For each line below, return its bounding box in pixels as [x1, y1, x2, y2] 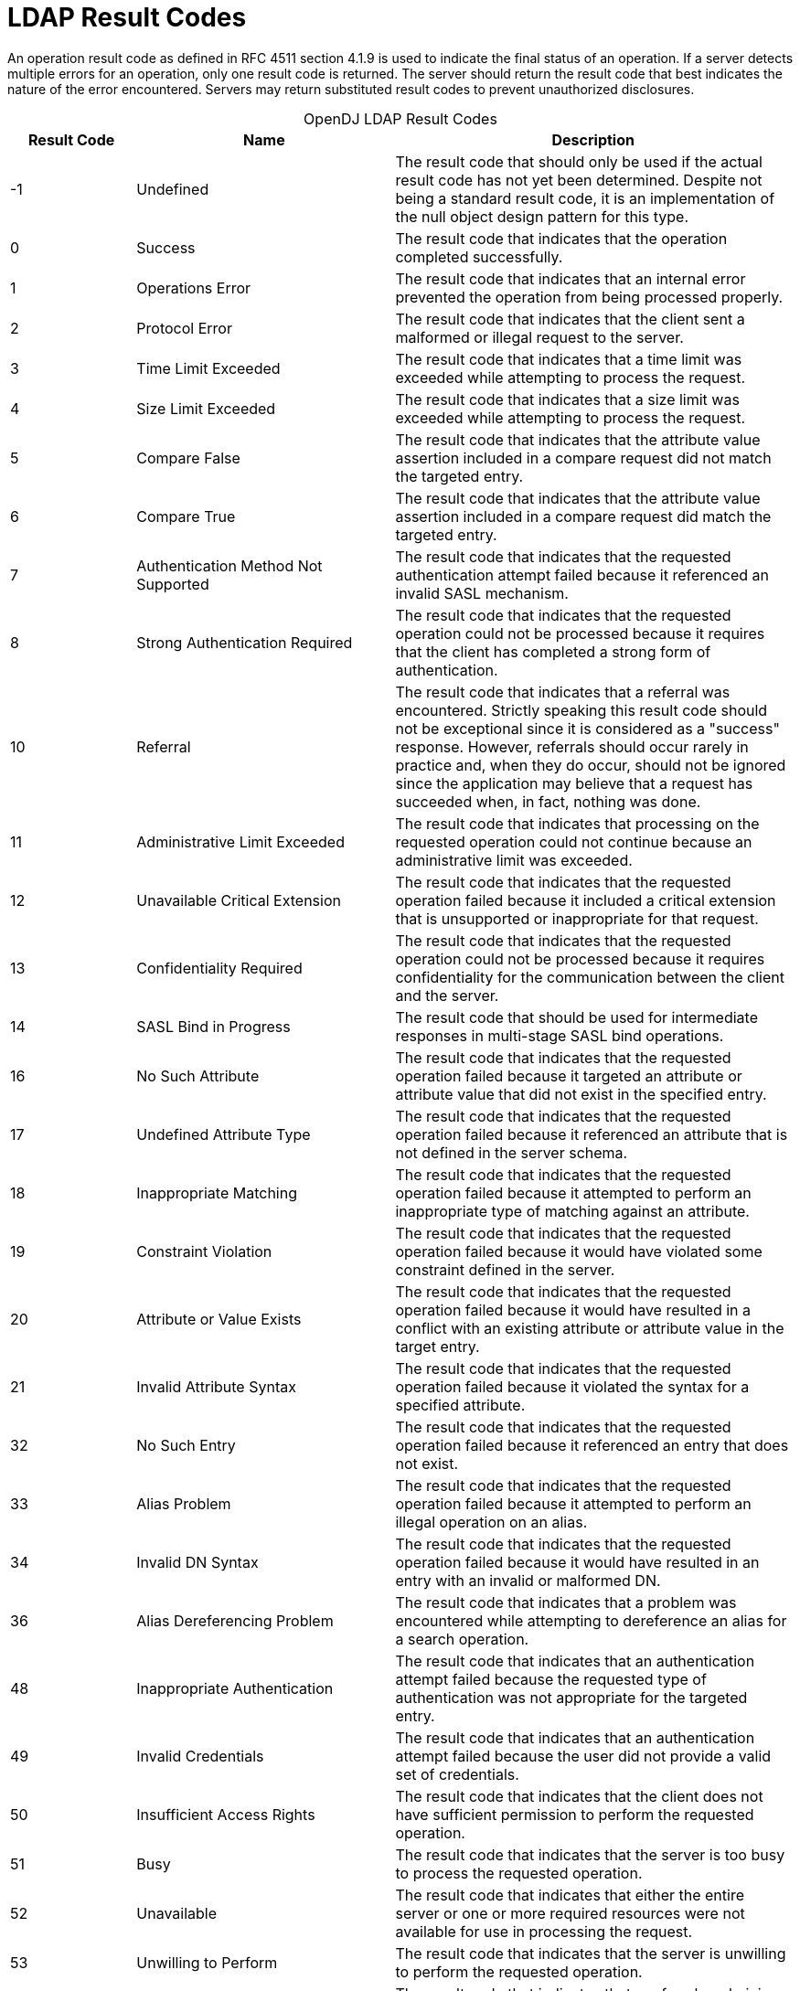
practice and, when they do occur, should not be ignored [395, 755, 786, 774]
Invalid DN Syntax [136, 1552, 259, 1571]
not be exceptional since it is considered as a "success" [395, 719, 780, 738]
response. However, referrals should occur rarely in [395, 737, 749, 756]
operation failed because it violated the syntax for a [395, 1377, 750, 1396]
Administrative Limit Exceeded [136, 832, 345, 851]
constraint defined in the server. [395, 1260, 615, 1279]
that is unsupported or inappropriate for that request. [395, 909, 759, 928]
